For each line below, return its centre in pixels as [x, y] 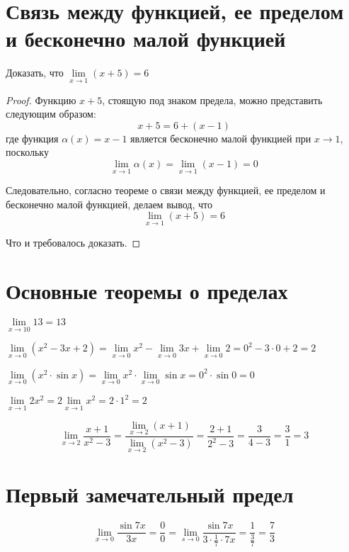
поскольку [27, 152]
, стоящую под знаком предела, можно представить [212, 100]
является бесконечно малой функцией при [221, 138]
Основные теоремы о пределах [147, 291]
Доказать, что [35, 73]
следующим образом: [51, 114]
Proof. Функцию [41, 100]
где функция [32, 138]
